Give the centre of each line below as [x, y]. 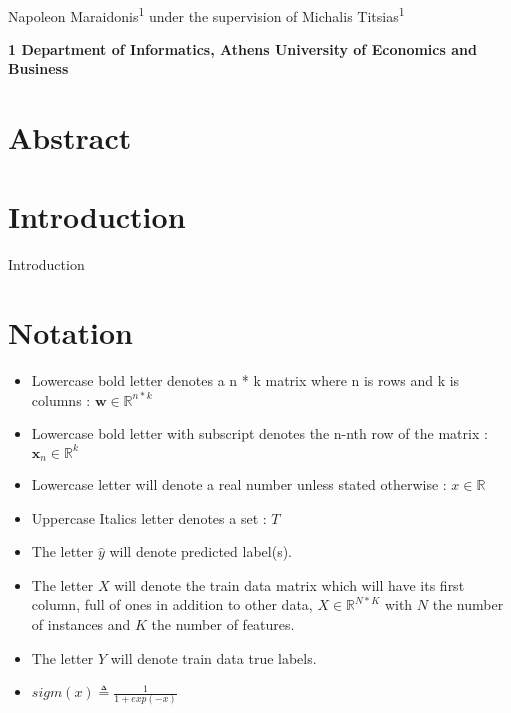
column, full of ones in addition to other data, [172, 604]
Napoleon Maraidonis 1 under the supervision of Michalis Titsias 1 [206, 14]
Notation [70, 332]
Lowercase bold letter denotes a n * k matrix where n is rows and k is [245, 380]
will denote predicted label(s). [200, 551]
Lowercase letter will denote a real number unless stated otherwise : [239, 483]
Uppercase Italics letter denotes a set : [149, 517]
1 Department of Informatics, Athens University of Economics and [242, 48]
